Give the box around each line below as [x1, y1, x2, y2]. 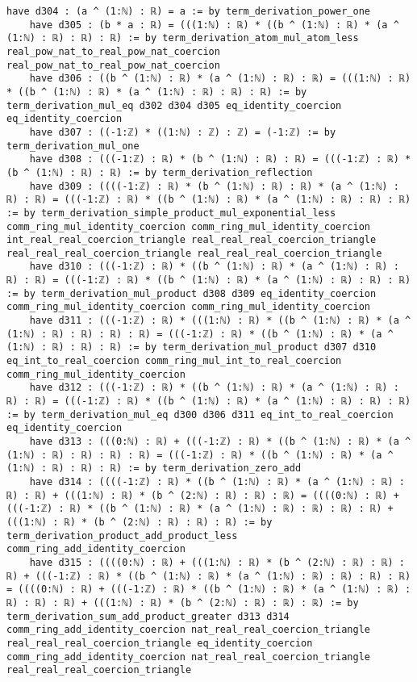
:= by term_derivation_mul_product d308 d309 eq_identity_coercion [6, 287, 377, 299]
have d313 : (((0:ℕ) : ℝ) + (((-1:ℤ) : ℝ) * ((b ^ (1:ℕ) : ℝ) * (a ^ [29, 436, 411, 447]
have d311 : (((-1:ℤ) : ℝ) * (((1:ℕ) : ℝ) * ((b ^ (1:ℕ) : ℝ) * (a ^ [29, 315, 411, 327]
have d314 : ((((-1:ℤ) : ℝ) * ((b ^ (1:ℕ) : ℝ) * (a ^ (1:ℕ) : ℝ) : [29, 475, 405, 487]
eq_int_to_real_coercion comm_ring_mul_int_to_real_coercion [6, 355, 342, 367]
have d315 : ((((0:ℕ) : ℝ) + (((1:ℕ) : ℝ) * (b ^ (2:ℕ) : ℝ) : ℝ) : [29, 556, 405, 568]
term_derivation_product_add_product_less [6, 529, 238, 542]
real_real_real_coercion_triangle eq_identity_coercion [6, 637, 313, 649]
